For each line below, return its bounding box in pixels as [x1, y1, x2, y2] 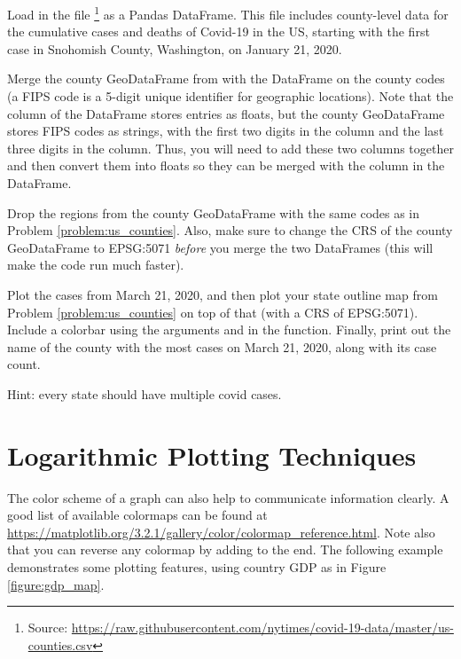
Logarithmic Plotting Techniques [7, 436, 417, 473]
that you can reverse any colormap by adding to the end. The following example [7, 540, 443, 559]
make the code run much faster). [7, 255, 184, 274]
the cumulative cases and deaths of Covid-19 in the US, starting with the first [7, 22, 430, 41]
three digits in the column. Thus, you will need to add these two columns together [7, 138, 454, 157]
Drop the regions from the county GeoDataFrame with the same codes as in [7, 203, 420, 222]
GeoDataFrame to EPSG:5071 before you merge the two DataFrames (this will [7, 238, 434, 256]
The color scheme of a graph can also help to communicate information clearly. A [7, 488, 449, 506]
